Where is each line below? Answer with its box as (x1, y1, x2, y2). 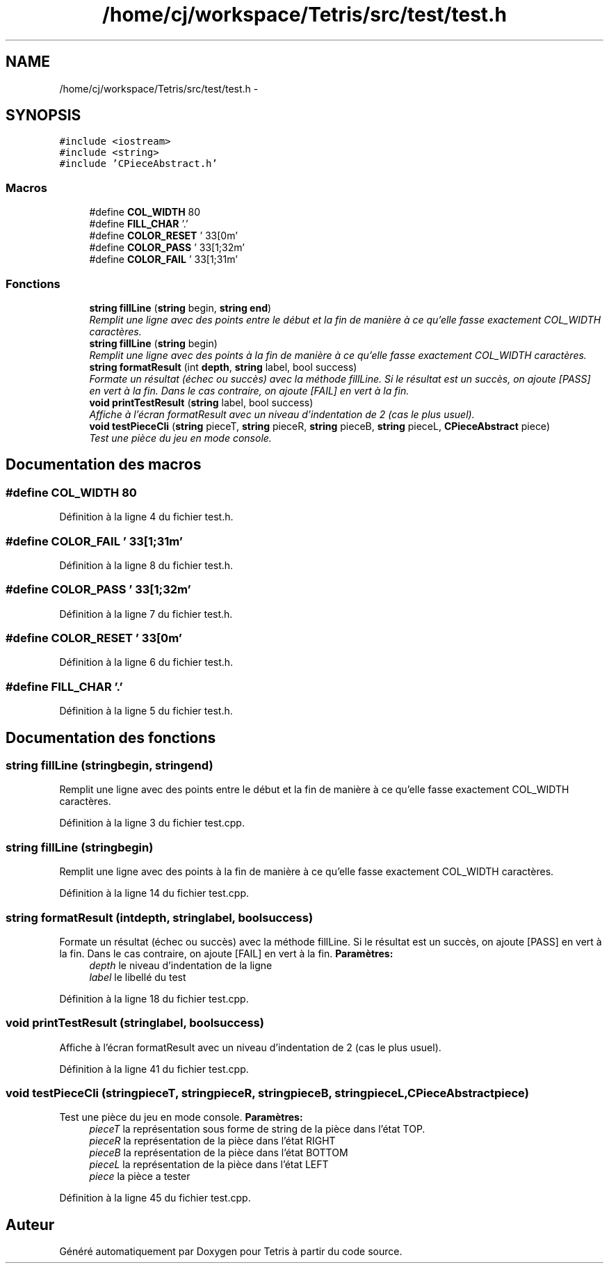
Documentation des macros (6, 456, 202, 474)
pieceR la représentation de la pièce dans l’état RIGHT (89, 1135, 336, 1147)
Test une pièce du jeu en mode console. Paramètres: (59, 1111, 303, 1124)
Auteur (6, 1215, 55, 1234)
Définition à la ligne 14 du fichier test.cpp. (59, 887, 250, 900)
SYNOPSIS (6, 106, 81, 125)
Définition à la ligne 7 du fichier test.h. (59, 607, 233, 620)
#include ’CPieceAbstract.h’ (59, 158, 218, 170)
